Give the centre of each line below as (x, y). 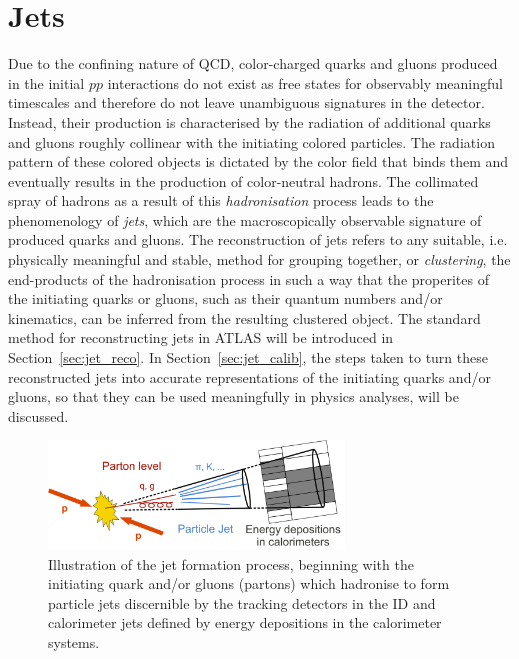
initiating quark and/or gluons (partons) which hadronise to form (249, 583)
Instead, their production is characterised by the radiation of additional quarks (249, 121)
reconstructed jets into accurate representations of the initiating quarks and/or (249, 376)
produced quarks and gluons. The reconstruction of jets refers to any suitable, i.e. (258, 239)
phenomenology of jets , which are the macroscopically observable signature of (245, 219)
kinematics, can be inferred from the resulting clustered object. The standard (244, 317)
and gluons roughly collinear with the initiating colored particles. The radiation (251, 141)
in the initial (46, 82)
